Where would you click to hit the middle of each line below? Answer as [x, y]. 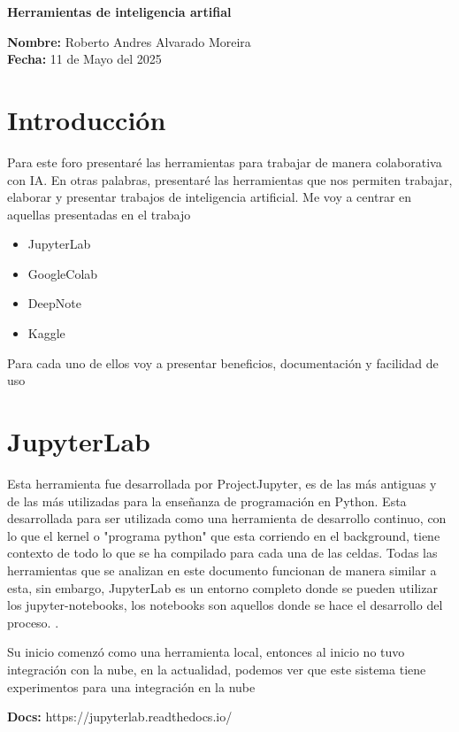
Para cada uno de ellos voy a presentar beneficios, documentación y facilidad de [223, 362]
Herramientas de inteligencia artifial [119, 12]
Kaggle [46, 333]
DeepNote [54, 303]
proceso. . [33, 622]
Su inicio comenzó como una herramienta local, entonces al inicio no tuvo [206, 652]
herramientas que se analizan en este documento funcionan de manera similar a [222, 570]
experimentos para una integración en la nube [131, 686]
